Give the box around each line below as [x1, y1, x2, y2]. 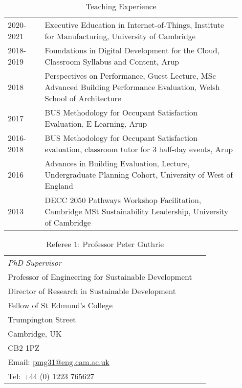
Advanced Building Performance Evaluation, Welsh [44, 81, 220, 92]
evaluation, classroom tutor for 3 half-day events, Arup [44, 143, 233, 155]
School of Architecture [44, 92, 121, 104]
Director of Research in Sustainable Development [8, 285, 176, 297]
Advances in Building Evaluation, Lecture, [44, 158, 190, 169]
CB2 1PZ [8, 342, 40, 353]
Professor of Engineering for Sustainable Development [8, 271, 192, 282]
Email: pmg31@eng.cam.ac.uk [8, 356, 110, 367]
